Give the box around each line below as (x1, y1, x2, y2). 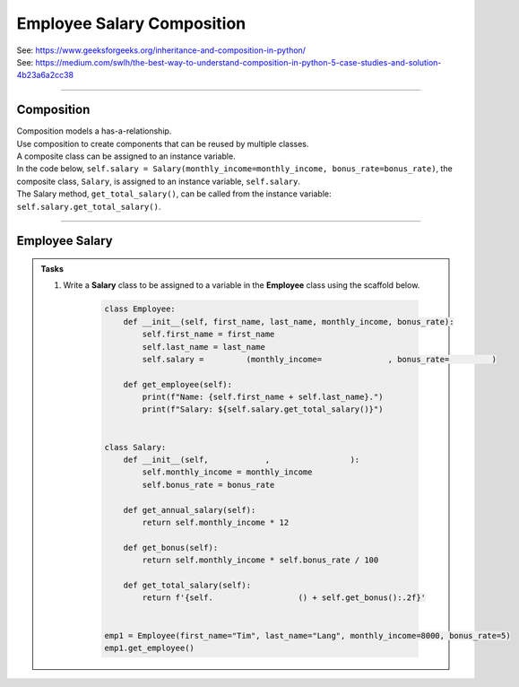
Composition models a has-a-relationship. (16, 126, 172, 136)
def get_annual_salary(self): (123, 505, 256, 515)
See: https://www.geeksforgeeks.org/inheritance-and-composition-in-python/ (16, 45, 307, 56)
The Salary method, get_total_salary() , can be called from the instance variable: (16, 188, 332, 199)
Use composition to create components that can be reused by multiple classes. (16, 138, 309, 149)
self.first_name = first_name (142, 329, 275, 340)
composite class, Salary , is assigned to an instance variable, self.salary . (16, 176, 300, 187)
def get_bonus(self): (123, 543, 219, 552)
